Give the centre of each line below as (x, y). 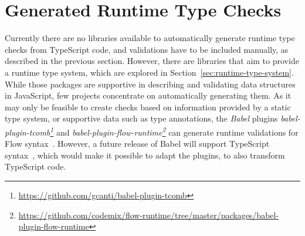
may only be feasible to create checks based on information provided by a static (148, 107)
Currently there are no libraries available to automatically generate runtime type (150, 38)
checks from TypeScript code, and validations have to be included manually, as (147, 49)
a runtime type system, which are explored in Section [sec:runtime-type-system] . (149, 72)
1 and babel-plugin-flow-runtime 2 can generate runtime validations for (174, 131)
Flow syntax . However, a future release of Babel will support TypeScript (137, 144)
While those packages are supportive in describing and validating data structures (150, 84)
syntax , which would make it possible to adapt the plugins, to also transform (145, 155)
